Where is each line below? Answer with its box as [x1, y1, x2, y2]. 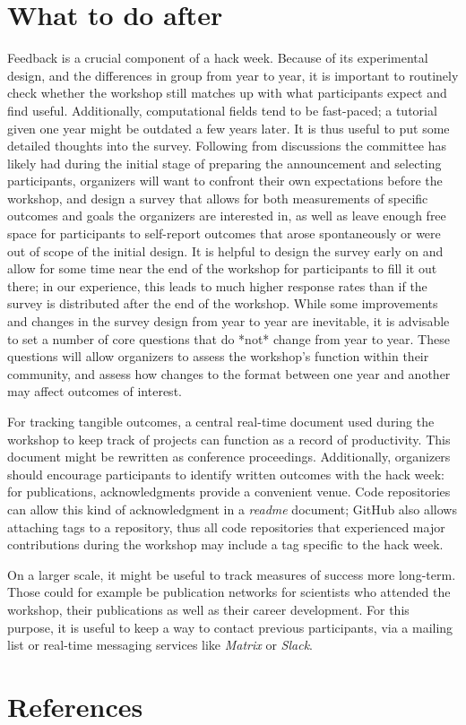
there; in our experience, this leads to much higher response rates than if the [7, 276, 427, 295]
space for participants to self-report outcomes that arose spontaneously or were [7, 224, 441, 243]
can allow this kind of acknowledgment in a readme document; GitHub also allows [7, 499, 457, 518]
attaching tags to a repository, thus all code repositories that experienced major [7, 517, 445, 536]
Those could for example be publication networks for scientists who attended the [7, 583, 451, 601]
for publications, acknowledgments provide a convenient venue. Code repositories [7, 482, 451, 501]
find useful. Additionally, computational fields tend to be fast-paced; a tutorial [7, 100, 437, 119]
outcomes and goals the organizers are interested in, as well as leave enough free [7, 206, 446, 225]
